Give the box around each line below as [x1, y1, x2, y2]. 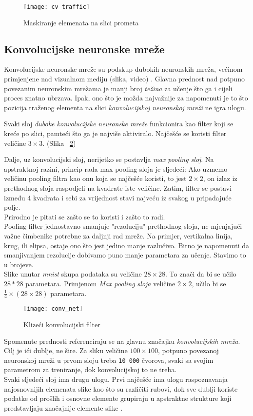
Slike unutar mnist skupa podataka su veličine [4, 269, 142, 279]
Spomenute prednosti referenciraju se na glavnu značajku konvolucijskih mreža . [4, 336, 240, 346]
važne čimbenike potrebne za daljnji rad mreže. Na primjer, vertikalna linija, [4, 230, 233, 240]
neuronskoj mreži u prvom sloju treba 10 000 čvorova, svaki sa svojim [4, 355, 214, 365]
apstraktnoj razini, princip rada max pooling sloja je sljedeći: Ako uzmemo [4, 163, 228, 174]
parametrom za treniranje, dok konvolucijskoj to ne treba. [4, 364, 177, 375]
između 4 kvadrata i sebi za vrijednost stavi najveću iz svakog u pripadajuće [4, 192, 232, 202]
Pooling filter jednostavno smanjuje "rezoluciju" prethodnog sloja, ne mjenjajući [4, 221, 242, 231]
